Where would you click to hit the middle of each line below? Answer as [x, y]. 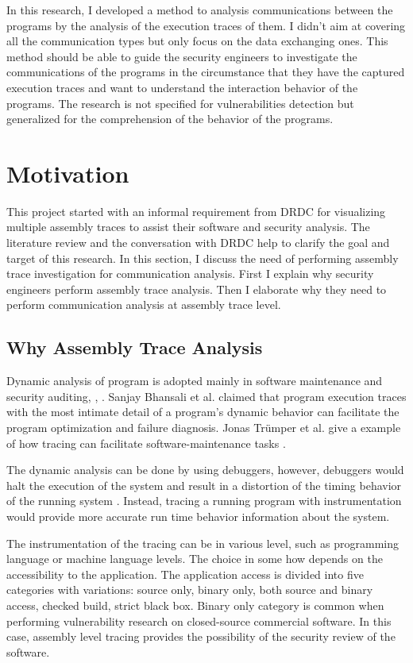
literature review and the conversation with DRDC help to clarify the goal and [198, 243]
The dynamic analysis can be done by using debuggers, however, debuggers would [205, 470]
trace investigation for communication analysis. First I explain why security [190, 274]
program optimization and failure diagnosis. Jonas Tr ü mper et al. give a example [204, 428]
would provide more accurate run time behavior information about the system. [198, 516]
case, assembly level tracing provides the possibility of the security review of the [201, 636]
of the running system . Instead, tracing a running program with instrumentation [204, 501]
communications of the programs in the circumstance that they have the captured [206, 72]
